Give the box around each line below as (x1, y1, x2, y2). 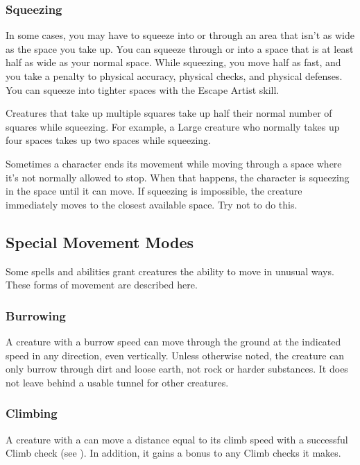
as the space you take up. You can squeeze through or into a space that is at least (6, 41, 354, 56)
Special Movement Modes (6, 231, 194, 252)
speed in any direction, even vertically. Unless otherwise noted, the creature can (6, 348, 345, 362)
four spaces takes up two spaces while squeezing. (6, 133, 212, 147)
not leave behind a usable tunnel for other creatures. (6, 375, 229, 389)
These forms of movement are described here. (6, 277, 198, 292)
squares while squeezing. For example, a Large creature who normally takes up (6, 119, 340, 133)
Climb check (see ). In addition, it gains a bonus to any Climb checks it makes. (6, 446, 341, 460)
